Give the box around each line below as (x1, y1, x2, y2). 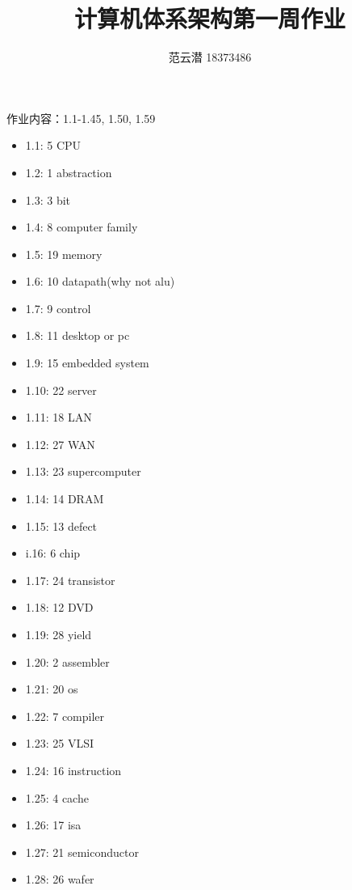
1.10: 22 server (25, 381, 97, 398)
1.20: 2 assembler (25, 653, 110, 670)
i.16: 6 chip (25, 545, 81, 562)
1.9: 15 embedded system (25, 354, 149, 371)
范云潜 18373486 (168, 49, 252, 66)
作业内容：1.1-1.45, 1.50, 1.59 (6, 109, 156, 126)
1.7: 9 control (25, 299, 91, 316)
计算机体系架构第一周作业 (73, 2, 346, 35)
